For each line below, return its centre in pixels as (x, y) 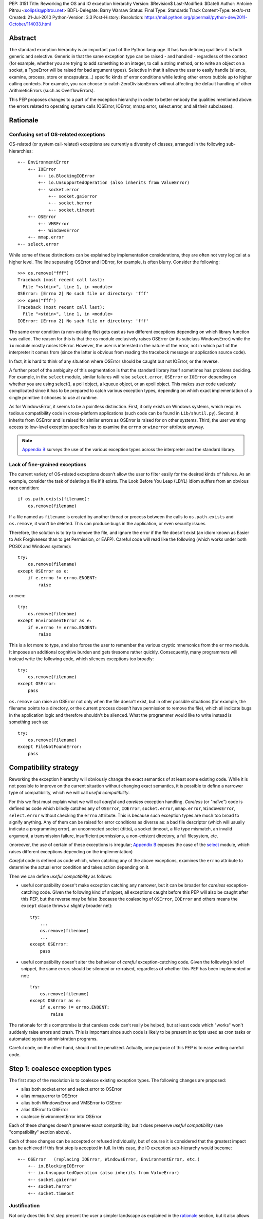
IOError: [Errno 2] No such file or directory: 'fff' (83, 321)
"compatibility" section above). (40, 1132)
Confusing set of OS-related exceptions (57, 134)
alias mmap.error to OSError (49, 1096)
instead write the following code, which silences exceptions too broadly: (82, 659)
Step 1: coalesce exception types (60, 1069)
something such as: (29, 722)
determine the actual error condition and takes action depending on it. (79, 867)
